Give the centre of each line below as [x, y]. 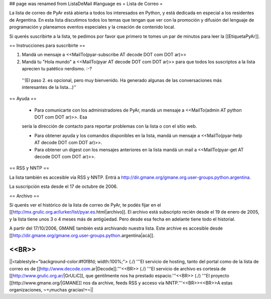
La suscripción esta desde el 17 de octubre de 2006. [63, 186]
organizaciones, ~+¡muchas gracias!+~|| [51, 290]
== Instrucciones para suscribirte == [47, 45]
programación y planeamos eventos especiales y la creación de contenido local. [92, 27]
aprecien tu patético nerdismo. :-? [57, 69]
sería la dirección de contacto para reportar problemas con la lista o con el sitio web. [109, 126]
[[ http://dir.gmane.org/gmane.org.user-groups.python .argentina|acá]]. [82, 235]
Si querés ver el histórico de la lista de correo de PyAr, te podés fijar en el [85, 205]
